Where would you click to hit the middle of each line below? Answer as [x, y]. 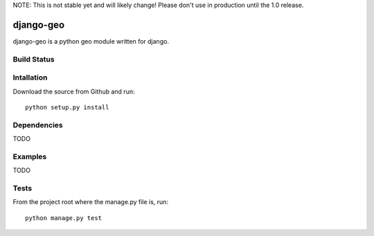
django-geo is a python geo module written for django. [91, 41]
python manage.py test [64, 218]
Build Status [34, 59]
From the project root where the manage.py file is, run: [91, 202]
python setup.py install [67, 107]
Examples [30, 156]
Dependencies [38, 125]
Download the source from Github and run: [74, 91]
